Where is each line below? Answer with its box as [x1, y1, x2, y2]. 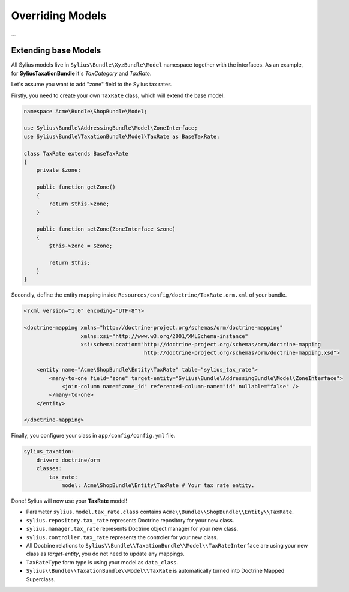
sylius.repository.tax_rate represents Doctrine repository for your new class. [26, 516, 234, 524]
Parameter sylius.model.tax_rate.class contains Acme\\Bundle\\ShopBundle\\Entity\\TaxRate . [26, 508, 294, 516]
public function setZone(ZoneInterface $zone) [36, 226, 176, 232]
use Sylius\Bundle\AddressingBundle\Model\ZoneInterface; [23, 125, 198, 131]
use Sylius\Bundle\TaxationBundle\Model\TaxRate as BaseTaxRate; [23, 133, 220, 140]
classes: [36, 465, 62, 472]
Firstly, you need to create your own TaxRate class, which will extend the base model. [11, 92, 225, 99]
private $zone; [36, 167, 81, 174]
